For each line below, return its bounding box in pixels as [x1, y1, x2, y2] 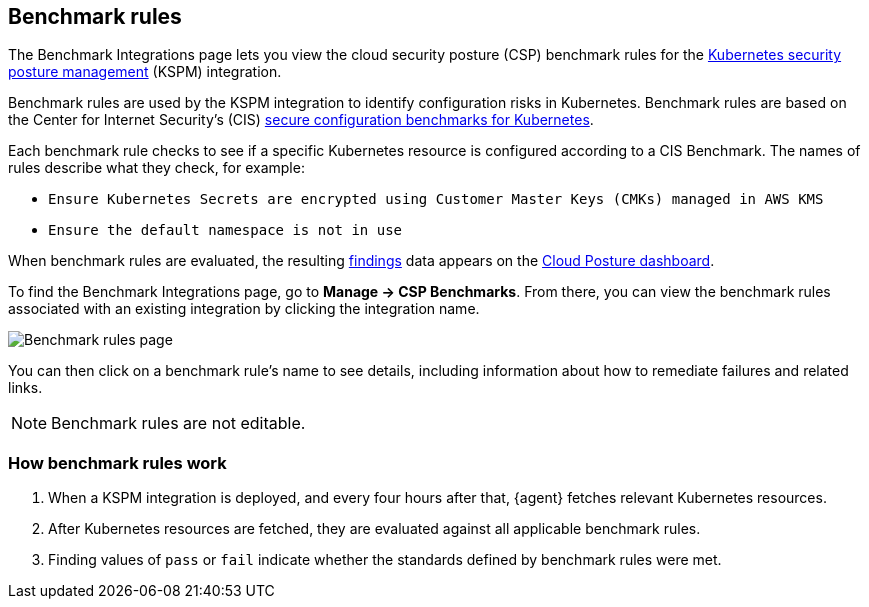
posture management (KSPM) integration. [8, 63, 282, 81]
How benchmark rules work [8, 452, 227, 473]
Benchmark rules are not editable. [51, 413, 306, 434]
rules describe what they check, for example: [8, 159, 305, 177]
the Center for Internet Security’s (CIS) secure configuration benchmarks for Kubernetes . [8, 111, 594, 129]
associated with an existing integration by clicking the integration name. [8, 300, 480, 318]
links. [8, 379, 43, 397]
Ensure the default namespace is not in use [48, 222, 403, 239]
